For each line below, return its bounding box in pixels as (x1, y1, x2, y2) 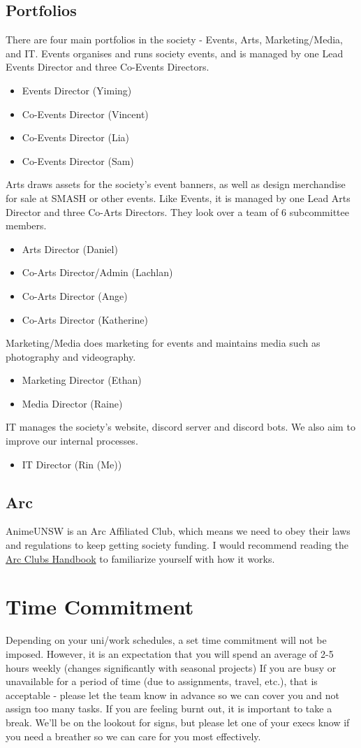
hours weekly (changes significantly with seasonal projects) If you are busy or (6, 660, 337, 675)
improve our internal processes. (6, 433, 138, 448)
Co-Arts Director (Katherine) (22, 312, 148, 326)
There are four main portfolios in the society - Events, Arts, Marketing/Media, (6, 32, 343, 47)
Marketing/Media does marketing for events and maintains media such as (6, 336, 321, 350)
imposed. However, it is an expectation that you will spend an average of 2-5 (6, 646, 334, 661)
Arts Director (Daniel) (22, 241, 118, 256)
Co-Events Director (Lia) (22, 130, 129, 145)
